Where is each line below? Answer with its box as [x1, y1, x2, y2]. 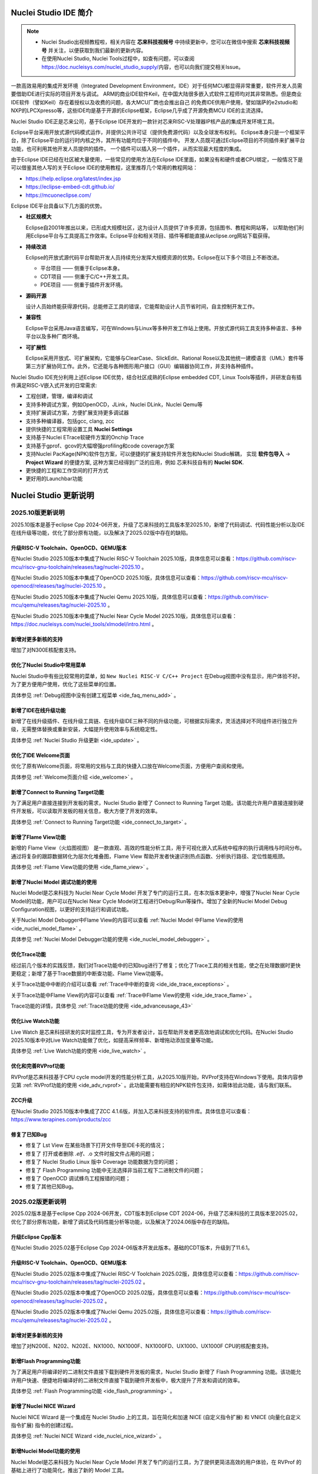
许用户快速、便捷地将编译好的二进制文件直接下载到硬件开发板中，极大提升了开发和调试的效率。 [11, 1377, 243, 1384]
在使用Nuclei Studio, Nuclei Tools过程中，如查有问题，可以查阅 [41, 55, 195, 62]
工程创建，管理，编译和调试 [25, 393, 93, 400]
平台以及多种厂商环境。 [25, 333, 82, 340]
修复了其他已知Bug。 [25, 1183, 77, 1190]
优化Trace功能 [11, 951, 47, 958]
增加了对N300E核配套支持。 [11, 646, 79, 654]
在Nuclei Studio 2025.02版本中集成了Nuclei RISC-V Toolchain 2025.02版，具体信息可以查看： [11, 1270, 239, 1277]
